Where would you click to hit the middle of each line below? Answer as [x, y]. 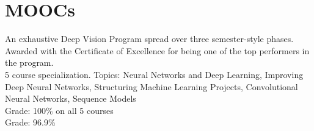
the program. [29, 62]
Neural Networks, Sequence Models [71, 98]
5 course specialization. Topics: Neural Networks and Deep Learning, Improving [154, 74]
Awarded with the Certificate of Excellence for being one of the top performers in [157, 50]
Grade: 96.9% [30, 122]
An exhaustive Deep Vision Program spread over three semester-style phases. [149, 39]
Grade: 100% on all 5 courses [59, 110]
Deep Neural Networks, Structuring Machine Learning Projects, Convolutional [152, 86]
